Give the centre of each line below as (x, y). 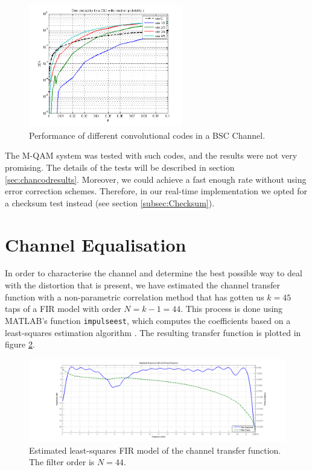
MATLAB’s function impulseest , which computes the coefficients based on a (148, 320)
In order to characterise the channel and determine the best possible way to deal (154, 273)
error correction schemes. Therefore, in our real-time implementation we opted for (156, 191)
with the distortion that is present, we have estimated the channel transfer (142, 285)
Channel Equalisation (96, 244)
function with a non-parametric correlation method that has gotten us (135, 297)
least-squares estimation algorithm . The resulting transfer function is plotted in (153, 332)
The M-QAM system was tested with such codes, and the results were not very (151, 155)
